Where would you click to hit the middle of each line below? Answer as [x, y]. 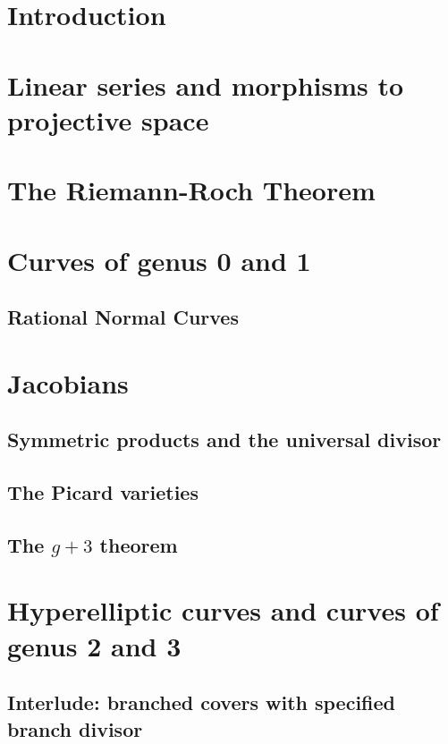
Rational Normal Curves [123, 317]
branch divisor [75, 728]
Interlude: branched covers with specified [202, 702]
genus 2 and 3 [94, 645]
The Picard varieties [103, 492]
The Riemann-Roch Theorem [191, 190]
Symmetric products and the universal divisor [224, 440]
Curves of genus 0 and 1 [159, 260]
